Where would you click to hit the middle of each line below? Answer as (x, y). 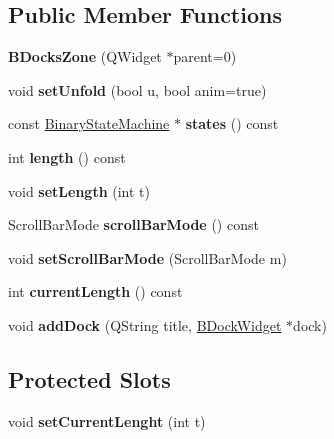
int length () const (67, 156)
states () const (232, 123)
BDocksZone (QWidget (85, 56)
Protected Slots (89, 378)
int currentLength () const (95, 291)
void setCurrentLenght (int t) (107, 420)
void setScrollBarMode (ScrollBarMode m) (147, 257)
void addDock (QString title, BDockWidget (145, 324)
